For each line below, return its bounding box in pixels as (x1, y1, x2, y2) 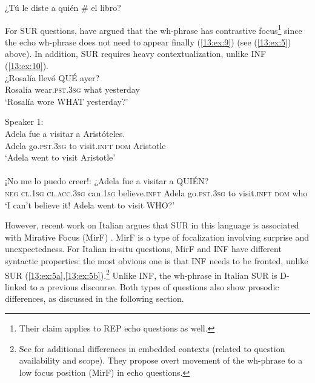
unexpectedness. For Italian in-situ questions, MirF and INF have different (5, 242, 282, 255)
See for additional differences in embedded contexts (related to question (19, 342, 285, 355)
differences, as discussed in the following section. (5, 292, 184, 305)
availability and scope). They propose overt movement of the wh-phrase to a (19, 354, 303, 367)
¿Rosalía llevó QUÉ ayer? (5, 71, 100, 84)
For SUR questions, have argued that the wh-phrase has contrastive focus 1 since (5, 22, 302, 36)
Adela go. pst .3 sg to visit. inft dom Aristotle (5, 139, 166, 152)
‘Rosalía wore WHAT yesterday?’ (5, 95, 128, 107)
